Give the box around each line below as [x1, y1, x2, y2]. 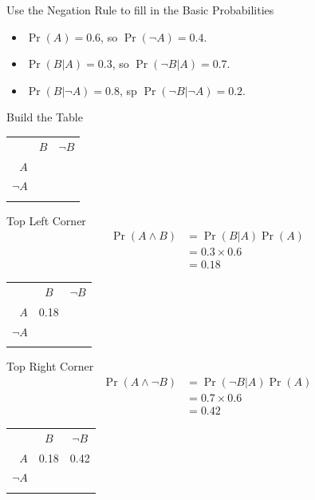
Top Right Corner [6, 358, 94, 375]
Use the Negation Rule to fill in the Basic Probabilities [6, 2, 274, 18]
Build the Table [6, 109, 83, 125]
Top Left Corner [6, 212, 86, 228]
